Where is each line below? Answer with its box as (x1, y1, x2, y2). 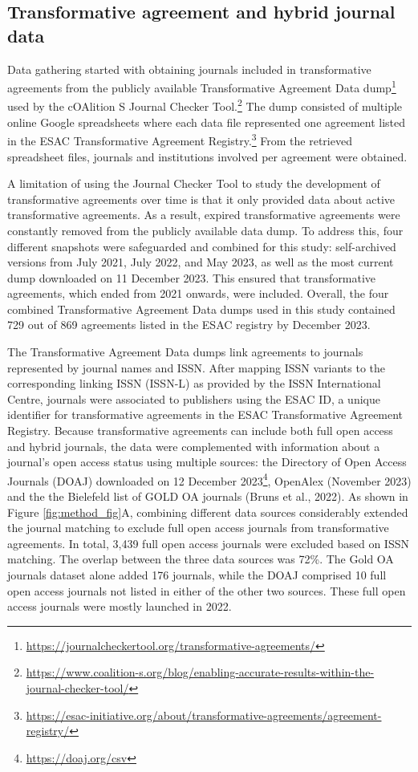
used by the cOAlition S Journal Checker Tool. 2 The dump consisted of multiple (7, 95, 403, 115)
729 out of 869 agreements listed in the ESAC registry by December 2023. (7, 316, 371, 333)
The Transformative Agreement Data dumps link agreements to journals (7, 343, 363, 360)
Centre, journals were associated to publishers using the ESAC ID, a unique (7, 390, 380, 407)
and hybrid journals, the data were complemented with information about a (7, 437, 380, 454)
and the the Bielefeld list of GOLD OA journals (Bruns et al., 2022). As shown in (7, 488, 408, 505)
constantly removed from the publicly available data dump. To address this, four (7, 221, 404, 238)
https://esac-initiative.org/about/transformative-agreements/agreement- (26, 706, 382, 723)
